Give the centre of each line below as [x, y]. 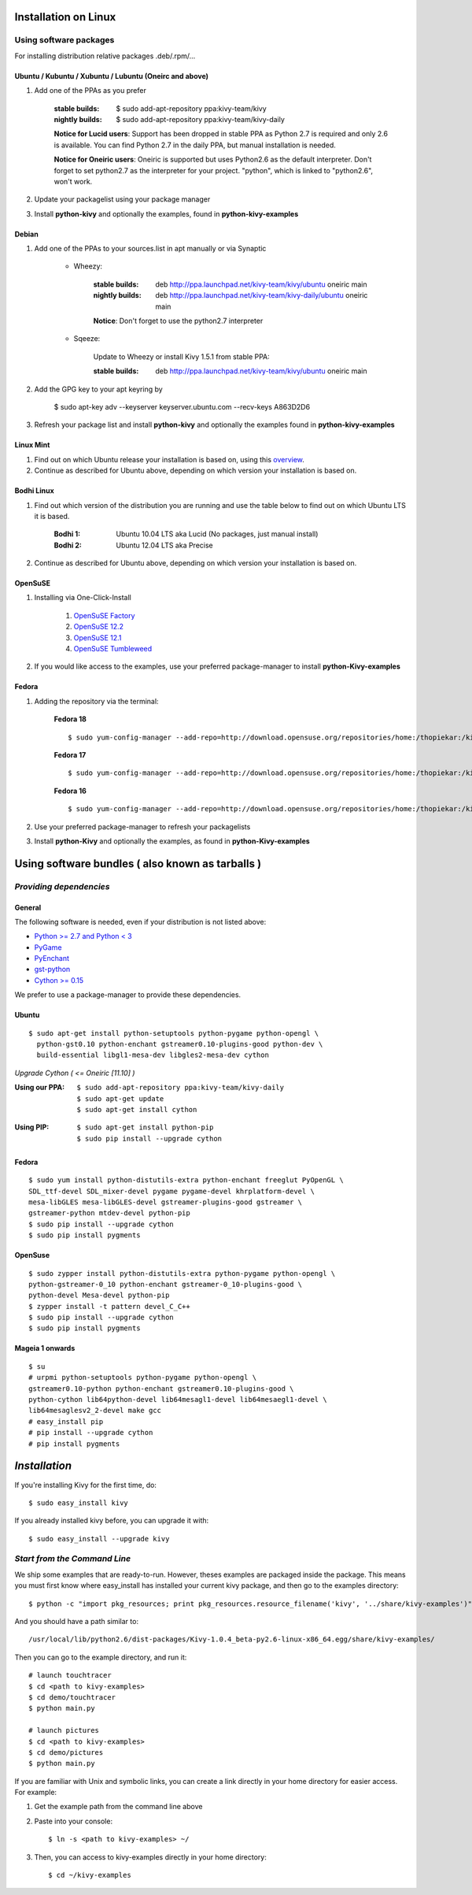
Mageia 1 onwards [45, 1348]
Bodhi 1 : [67, 534]
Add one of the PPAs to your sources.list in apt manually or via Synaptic [150, 249]
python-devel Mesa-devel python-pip [99, 1295]
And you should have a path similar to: [77, 1621]
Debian [26, 234]
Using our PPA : [40, 1088]
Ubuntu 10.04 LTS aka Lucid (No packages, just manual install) [217, 534]
